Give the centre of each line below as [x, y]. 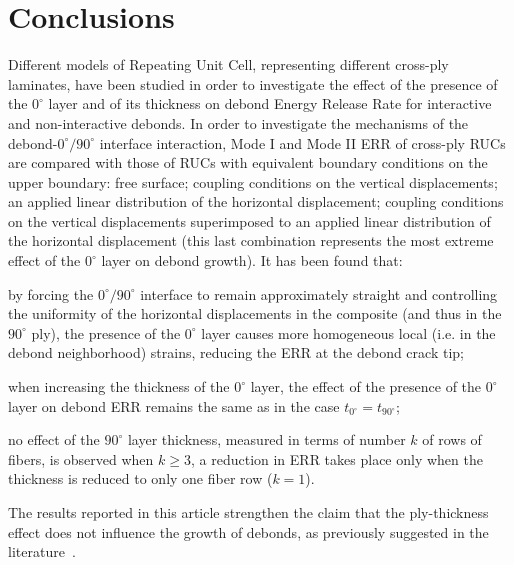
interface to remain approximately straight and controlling [319, 293]
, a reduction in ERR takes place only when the [336, 458]
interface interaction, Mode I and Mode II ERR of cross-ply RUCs [302, 142]
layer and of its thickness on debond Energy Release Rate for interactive [270, 103]
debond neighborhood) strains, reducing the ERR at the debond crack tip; [236, 352]
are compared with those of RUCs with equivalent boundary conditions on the [248, 162]
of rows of [452, 439]
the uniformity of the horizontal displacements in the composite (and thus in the [255, 313]
